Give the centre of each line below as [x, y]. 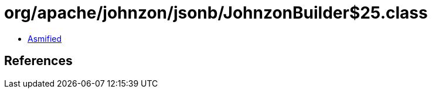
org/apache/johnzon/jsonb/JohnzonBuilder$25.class [216, 13]
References [38, 61]
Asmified [45, 38]
